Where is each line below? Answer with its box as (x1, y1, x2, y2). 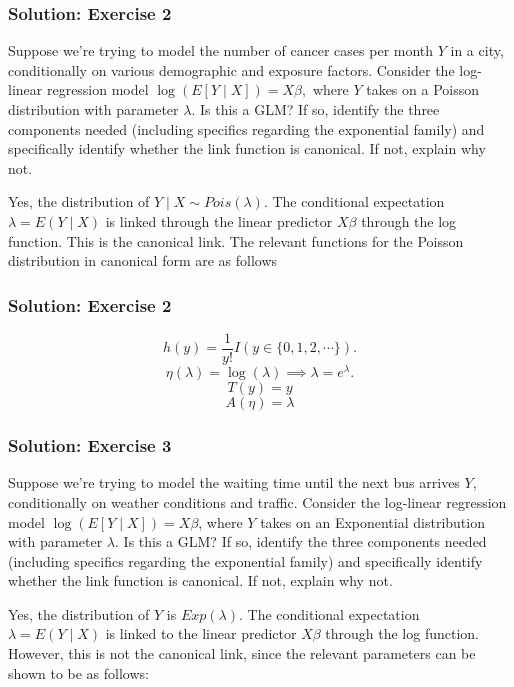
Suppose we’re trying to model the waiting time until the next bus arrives (8, 472, 460, 493)
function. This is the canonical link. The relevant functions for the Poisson (8, 230, 464, 251)
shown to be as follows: (8, 662, 149, 683)
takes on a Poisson (366, 79, 480, 100)
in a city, (450, 40, 504, 61)
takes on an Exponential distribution (260, 511, 485, 532)
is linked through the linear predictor (105, 210, 333, 231)
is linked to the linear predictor (105, 623, 297, 644)
